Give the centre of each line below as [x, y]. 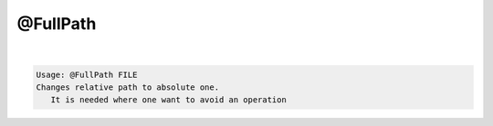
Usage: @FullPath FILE [87, 74]
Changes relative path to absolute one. [127, 87]
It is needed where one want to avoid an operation [168, 100]
